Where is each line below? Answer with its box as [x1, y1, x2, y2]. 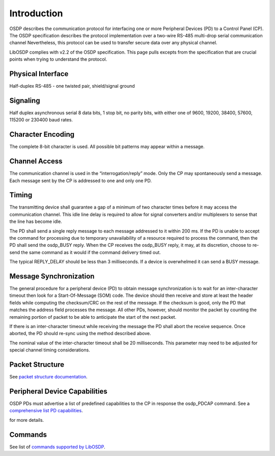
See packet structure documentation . [9, 374, 88, 380]
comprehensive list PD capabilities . [9, 408, 84, 414]
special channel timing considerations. [9, 347, 90, 353]
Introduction [9, 8, 63, 19]
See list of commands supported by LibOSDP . [9, 444, 105, 450]
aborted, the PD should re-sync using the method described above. [9, 331, 151, 337]
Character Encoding [9, 130, 75, 139]
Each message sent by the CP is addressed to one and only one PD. [9, 178, 152, 184]
